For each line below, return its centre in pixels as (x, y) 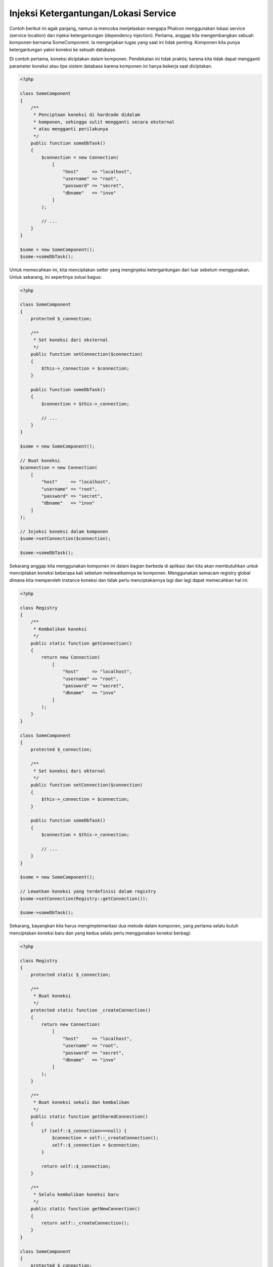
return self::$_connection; (76, 1166)
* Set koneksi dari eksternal (71, 340)
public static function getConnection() (81, 643)
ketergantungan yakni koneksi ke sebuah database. (63, 49)
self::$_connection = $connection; (96, 1145)
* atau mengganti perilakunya (71, 129)
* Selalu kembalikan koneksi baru (76, 1195)
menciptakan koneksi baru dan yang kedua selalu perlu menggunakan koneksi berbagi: (100, 933)
